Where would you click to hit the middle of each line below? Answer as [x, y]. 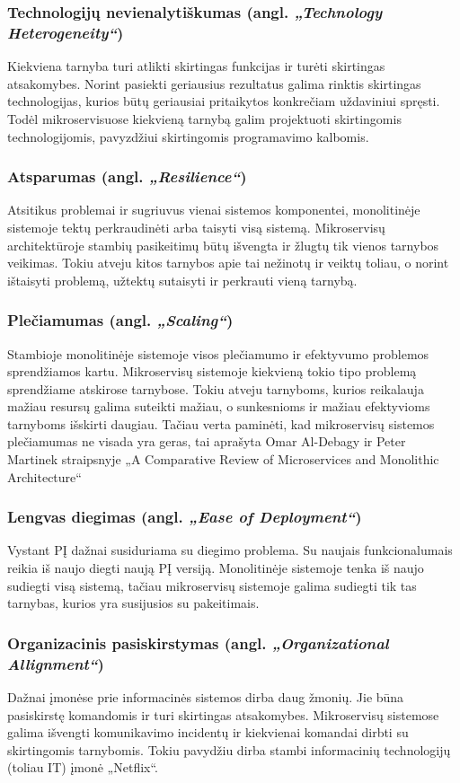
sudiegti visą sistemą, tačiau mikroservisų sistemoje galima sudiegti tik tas [212, 585]
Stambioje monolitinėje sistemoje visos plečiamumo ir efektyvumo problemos [218, 353]
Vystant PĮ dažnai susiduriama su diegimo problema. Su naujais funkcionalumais [230, 550]
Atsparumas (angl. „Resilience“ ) [127, 176]
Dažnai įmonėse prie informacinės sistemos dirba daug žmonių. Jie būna [206, 697]
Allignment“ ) [56, 663]
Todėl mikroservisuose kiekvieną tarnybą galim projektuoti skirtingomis [204, 118]
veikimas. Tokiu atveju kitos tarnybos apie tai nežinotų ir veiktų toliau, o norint [228, 263]
